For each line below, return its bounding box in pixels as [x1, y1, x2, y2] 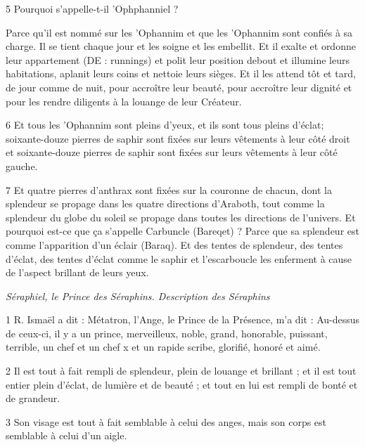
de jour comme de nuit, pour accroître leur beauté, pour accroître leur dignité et [6, 79, 352, 94]
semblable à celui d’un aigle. [6, 428, 127, 443]
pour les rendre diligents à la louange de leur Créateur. [6, 93, 242, 108]
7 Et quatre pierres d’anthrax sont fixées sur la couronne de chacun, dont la [6, 182, 332, 197]
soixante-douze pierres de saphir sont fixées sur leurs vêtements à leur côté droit [6, 131, 350, 145]
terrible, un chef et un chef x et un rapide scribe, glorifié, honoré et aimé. [6, 339, 321, 354]
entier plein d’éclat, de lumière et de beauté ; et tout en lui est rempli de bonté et [6, 377, 358, 391]
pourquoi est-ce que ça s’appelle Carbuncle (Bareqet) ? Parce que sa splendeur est [6, 223, 359, 238]
